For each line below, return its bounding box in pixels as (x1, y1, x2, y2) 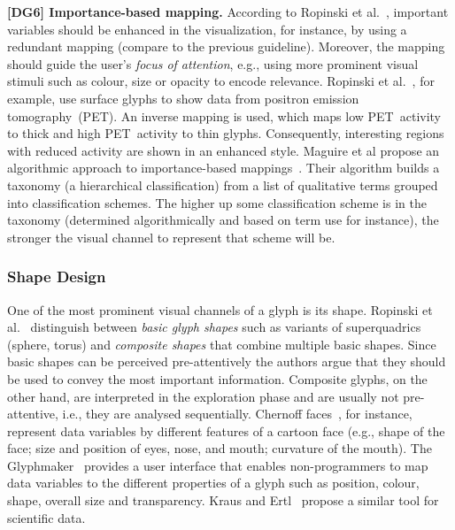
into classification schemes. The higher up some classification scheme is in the (7, 193, 427, 211)
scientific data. (7, 508, 86, 526)
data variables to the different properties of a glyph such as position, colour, (7, 473, 420, 492)
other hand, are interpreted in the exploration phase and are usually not (7, 387, 399, 405)
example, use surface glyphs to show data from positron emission (7, 88, 359, 107)
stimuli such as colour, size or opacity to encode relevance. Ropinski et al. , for (7, 72, 435, 90)
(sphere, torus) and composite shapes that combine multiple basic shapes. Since (7, 334, 436, 353)
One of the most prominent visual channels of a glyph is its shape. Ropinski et (7, 300, 433, 319)
